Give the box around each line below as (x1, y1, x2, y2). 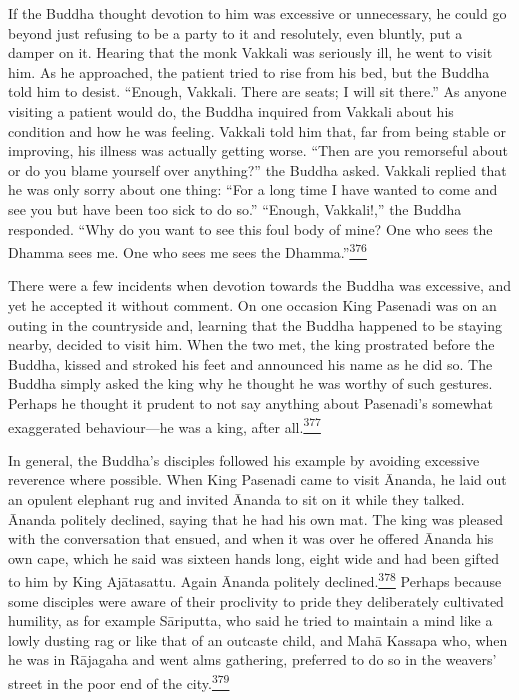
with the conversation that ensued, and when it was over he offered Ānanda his (8, 528, 494, 549)
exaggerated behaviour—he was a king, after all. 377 (8, 413, 321, 437)
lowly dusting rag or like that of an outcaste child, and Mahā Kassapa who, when (8, 629, 508, 650)
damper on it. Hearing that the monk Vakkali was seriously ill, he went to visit (8, 42, 493, 63)
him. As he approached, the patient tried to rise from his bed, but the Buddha (8, 61, 490, 82)
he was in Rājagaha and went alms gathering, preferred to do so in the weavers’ (8, 649, 497, 670)
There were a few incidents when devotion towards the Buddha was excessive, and (8, 275, 512, 296)
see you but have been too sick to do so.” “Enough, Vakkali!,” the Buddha (8, 198, 462, 219)
